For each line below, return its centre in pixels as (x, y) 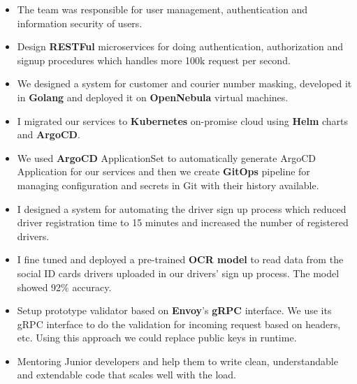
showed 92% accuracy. (64, 287)
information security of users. (80, 23)
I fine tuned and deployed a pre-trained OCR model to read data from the (180, 259)
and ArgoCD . (49, 134)
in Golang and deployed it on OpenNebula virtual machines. (153, 97)
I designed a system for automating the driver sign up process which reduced (182, 208)
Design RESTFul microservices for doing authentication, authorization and (180, 46)
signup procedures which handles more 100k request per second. (154, 60)
